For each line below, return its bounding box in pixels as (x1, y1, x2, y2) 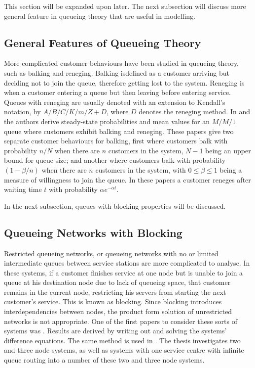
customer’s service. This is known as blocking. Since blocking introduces (4, 296, 222, 307)
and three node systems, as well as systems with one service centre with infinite (4, 345, 244, 355)
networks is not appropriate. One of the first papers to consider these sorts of (4, 316, 237, 326)
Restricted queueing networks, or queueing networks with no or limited (4, 248, 219, 258)
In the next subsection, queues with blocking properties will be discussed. (4, 200, 226, 211)
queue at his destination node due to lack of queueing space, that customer (4, 277, 231, 287)
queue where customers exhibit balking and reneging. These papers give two (4, 126, 234, 136)
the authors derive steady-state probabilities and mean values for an (4, 116, 210, 126)
